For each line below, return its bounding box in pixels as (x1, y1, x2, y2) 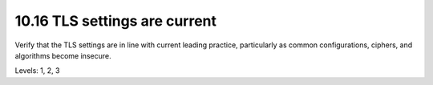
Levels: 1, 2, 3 (14, 66, 60, 75)
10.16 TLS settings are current (14, 12, 216, 30)
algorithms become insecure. (14, 51, 111, 60)
